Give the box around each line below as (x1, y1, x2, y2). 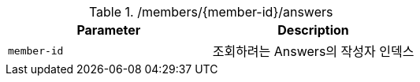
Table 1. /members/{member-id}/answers (88, 4, 333, 20)
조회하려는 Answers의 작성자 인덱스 (212, 43, 414, 59)
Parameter (76, 22, 141, 38)
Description (277, 22, 349, 38)
